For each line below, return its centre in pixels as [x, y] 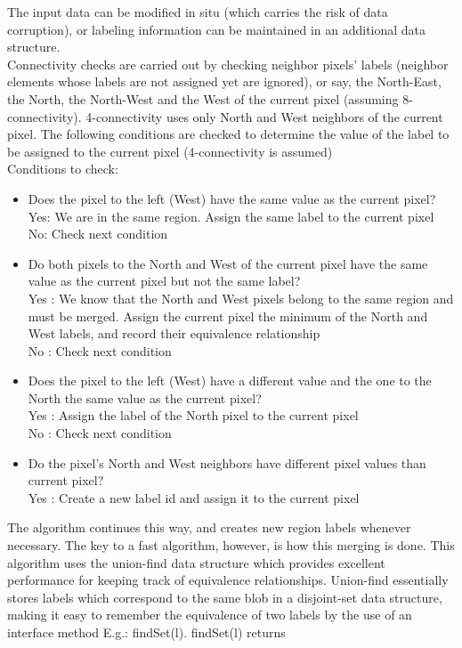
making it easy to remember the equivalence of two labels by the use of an [210, 615]
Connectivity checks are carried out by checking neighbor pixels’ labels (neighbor [228, 64]
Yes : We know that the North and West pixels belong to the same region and [241, 298]
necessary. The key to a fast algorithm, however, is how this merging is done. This [231, 545]
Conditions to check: [63, 169]
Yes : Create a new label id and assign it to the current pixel [194, 497]
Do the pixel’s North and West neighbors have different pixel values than [227, 462]
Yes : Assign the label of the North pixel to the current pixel [193, 415]
